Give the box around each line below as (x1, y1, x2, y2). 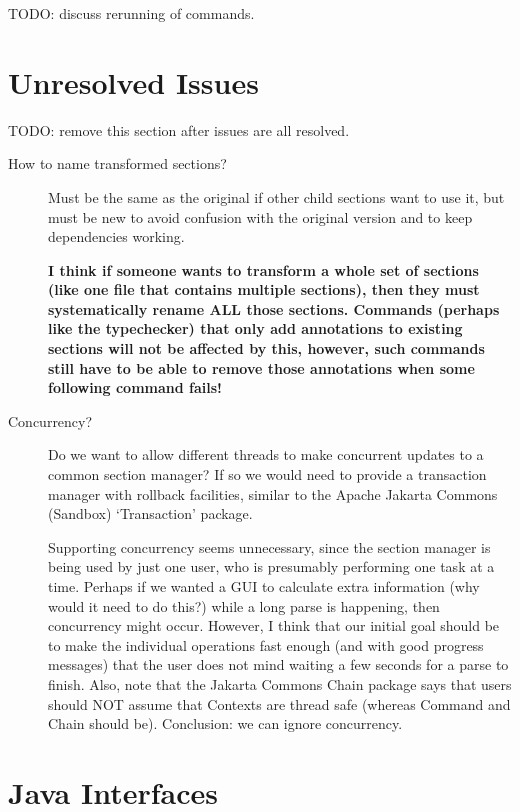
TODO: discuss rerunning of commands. (8, 3, 255, 23)
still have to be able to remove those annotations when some (48, 357, 475, 378)
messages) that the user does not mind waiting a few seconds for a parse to (48, 654, 509, 675)
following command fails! (48, 377, 222, 398)
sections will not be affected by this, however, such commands (48, 338, 485, 359)
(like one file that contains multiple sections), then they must (48, 279, 480, 300)
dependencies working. (48, 226, 185, 247)
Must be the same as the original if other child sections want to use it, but (48, 186, 505, 207)
